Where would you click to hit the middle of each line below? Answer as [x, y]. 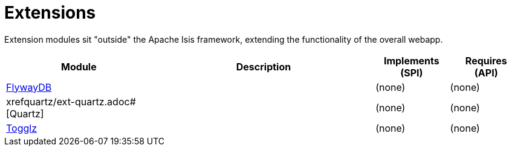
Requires [486, 60]
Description [264, 66]
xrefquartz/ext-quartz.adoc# [71, 101]
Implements [411, 60]
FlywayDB [29, 87]
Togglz [22, 128]
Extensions [50, 13]
